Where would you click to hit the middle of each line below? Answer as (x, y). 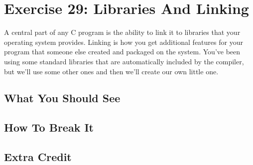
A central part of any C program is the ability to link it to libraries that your (122, 32)
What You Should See (62, 98)
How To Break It (49, 127)
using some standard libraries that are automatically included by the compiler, (124, 61)
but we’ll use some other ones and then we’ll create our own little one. (111, 71)
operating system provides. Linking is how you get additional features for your (124, 42)
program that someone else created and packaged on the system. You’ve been (122, 52)
